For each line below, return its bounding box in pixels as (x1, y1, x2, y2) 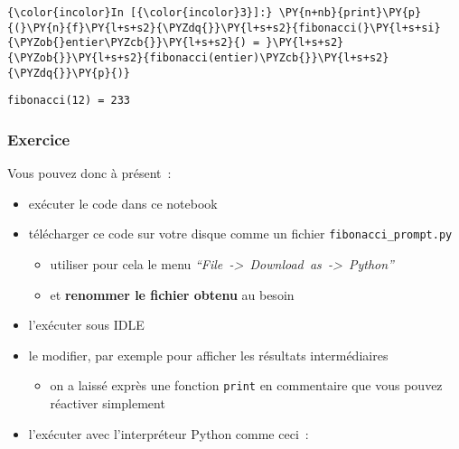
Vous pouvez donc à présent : (7, 164, 172, 182)
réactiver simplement (50, 394, 165, 413)
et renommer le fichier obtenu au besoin (50, 285, 295, 304)
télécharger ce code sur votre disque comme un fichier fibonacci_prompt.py (28, 224, 453, 243)
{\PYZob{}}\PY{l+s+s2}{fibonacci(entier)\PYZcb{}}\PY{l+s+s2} (7, 51, 389, 64)
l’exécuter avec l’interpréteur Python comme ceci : (28, 424, 309, 443)
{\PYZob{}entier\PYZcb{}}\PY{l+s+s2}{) (7, 36, 247, 50)
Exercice (7, 127, 70, 150)
